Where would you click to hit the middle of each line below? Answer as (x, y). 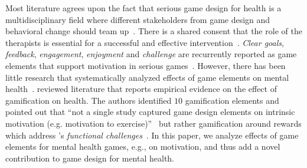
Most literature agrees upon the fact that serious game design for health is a (143, 8)
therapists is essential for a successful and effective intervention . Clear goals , (145, 42)
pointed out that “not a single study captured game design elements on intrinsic (150, 112)
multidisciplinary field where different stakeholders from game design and (138, 19)
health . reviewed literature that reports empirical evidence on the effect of (141, 89)
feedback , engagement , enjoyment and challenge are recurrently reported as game (151, 54)
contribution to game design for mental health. (90, 158)
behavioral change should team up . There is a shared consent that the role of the (154, 31)
